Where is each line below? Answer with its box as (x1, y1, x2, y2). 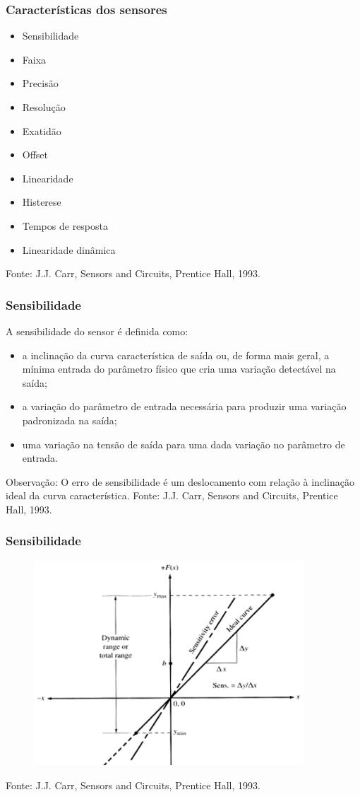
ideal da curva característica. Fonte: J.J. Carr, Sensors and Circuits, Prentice (6, 488, 338, 503)
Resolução (22, 100, 66, 114)
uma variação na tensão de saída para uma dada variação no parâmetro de (22, 436, 345, 451)
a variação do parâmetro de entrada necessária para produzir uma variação (22, 399, 347, 414)
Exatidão (22, 123, 61, 138)
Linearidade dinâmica (22, 242, 116, 257)
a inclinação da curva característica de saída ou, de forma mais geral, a (22, 347, 330, 362)
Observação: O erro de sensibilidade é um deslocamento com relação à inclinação (6, 474, 354, 489)
